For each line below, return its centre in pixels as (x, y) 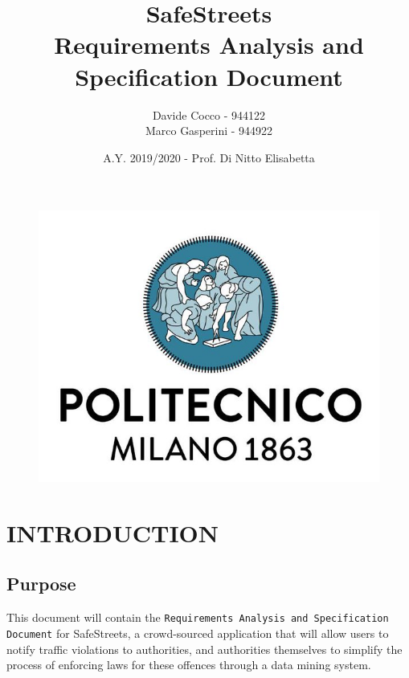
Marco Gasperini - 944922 (209, 131)
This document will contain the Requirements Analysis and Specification (198, 617)
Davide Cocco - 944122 (209, 114)
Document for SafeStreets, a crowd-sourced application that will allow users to (198, 633)
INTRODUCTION (113, 532)
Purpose (41, 584)
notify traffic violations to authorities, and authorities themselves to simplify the (204, 649)
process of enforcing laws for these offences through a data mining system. (189, 665)
